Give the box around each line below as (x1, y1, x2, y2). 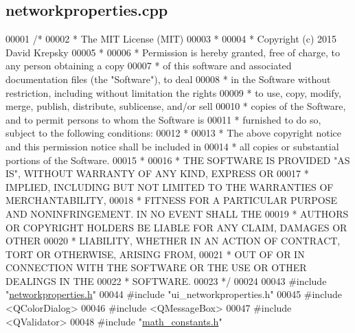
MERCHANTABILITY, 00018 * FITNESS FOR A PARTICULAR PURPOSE (5, 193, 338, 207)
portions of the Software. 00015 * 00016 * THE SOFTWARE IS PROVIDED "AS (5, 152, 350, 167)
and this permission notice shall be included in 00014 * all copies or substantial (5, 139, 339, 153)
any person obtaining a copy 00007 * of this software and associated (5, 58, 292, 73)
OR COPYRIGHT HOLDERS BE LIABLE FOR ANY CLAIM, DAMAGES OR (5, 220, 347, 234)
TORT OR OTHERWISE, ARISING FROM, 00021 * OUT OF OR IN (5, 246, 305, 261)
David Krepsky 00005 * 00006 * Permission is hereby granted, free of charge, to (5, 45, 341, 59)
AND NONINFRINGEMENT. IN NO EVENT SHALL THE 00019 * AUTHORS (5, 206, 349, 220)
